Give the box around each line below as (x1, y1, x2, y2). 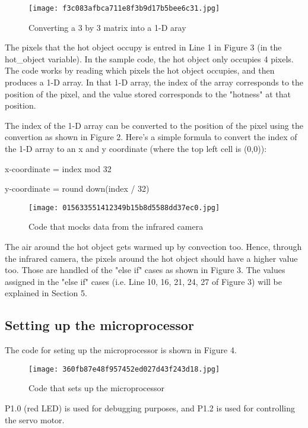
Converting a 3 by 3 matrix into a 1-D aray (28, 21, 186, 33)
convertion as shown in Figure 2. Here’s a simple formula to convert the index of (5, 131, 297, 143)
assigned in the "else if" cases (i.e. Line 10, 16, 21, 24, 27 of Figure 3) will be (5, 275, 282, 287)
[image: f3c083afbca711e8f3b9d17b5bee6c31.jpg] (28, 4, 220, 12)
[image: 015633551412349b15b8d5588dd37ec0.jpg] (28, 203, 220, 212)
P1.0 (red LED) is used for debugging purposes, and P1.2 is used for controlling (5, 402, 295, 414)
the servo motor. (5, 413, 65, 426)
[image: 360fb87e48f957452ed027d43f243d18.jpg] (28, 364, 220, 373)
